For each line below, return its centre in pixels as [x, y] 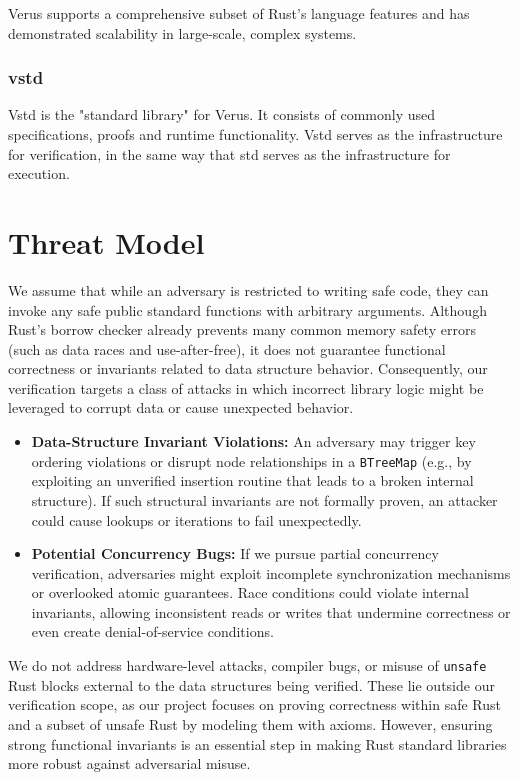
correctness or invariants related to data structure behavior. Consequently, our [248, 368]
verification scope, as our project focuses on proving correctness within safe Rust [254, 704]
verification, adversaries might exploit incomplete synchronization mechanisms [271, 572]
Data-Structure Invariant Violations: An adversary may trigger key [253, 441]
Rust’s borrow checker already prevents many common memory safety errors [242, 329]
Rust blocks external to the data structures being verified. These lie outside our [251, 684]
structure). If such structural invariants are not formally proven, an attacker [264, 499]
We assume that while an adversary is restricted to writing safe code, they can [248, 289]
